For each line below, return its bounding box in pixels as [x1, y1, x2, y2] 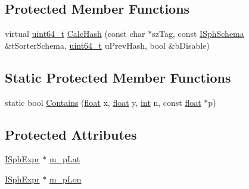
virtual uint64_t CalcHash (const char [5, 27, 145, 40]
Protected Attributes [5, 125, 137, 143]
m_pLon [49, 172, 82, 185]
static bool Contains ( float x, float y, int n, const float [5, 96, 201, 108]
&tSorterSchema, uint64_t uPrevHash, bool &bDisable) [5, 39, 210, 51]
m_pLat [49, 153, 80, 165]
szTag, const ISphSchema [152, 27, 244, 40]
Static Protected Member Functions [5, 68, 231, 86]
